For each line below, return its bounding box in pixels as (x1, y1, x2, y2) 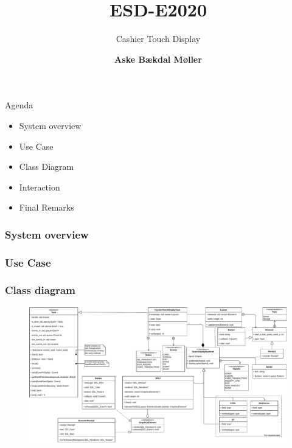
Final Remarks (19, 201, 74, 214)
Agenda (5, 99, 33, 111)
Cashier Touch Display (116, 32, 201, 45)
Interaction (19, 180, 60, 193)
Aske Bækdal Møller (114, 52, 202, 65)
